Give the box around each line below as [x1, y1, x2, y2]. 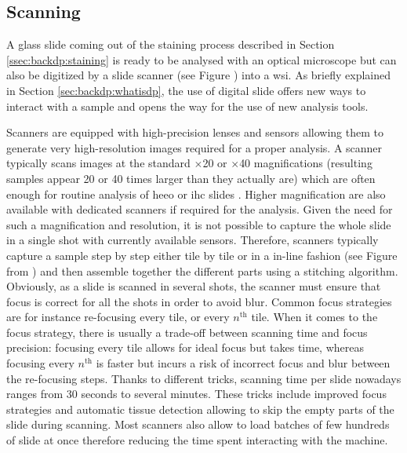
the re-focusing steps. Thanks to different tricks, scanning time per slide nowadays [6, 370, 402, 386]
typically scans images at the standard [6, 155, 191, 171]
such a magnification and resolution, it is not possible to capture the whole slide [6, 216, 391, 232]
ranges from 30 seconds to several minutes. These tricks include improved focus [6, 385, 387, 402]
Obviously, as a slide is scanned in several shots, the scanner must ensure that [6, 278, 381, 294]
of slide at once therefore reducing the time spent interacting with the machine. [6, 432, 388, 448]
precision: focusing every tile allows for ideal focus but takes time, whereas [6, 339, 364, 356]
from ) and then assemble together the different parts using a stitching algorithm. [6, 262, 398, 279]
